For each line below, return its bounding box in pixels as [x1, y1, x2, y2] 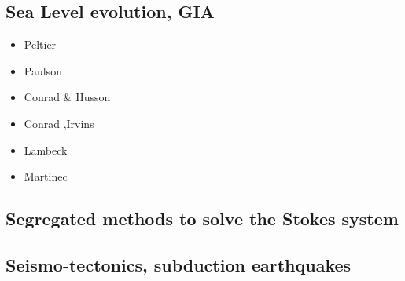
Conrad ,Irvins [24, 115, 94, 131]
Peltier [24, 36, 57, 53]
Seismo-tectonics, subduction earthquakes [6, 252, 352, 276]
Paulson [24, 62, 62, 78]
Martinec [24, 168, 68, 184]
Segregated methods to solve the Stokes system [6, 206, 399, 231]
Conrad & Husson [24, 89, 111, 105]
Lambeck [24, 141, 68, 158]
